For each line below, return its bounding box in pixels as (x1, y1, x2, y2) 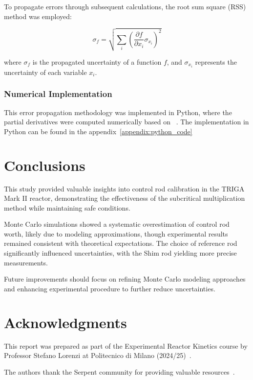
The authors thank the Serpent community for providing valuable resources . (4, 366, 235, 377)
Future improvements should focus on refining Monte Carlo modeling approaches (4, 274, 246, 284)
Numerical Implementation (4, 88, 112, 100)
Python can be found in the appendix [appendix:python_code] (4, 126, 192, 136)
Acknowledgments (4, 312, 127, 332)
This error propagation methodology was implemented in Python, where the (4, 107, 232, 117)
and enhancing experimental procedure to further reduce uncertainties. (4, 283, 215, 293)
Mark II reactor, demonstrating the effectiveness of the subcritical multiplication (4, 193, 245, 203)
